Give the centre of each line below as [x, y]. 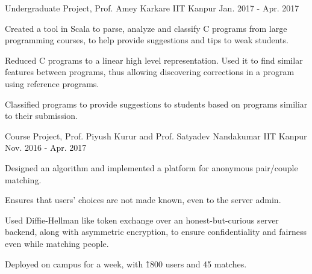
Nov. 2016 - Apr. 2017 [46, 148]
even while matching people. [57, 243]
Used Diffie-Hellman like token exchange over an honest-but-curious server [142, 220]
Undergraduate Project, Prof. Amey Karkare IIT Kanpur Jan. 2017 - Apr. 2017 [152, 8]
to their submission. [41, 116]
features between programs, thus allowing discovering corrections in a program [150, 72]
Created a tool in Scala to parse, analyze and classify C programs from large [146, 28]
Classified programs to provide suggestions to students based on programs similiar [156, 104]
